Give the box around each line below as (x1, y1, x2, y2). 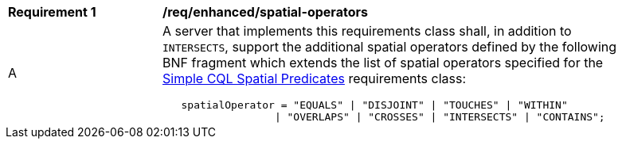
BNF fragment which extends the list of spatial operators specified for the (162, 55, 604, 71)
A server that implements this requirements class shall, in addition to (162, 23, 572, 39)
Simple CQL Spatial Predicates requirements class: (162, 71, 467, 86)
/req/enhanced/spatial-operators (162, 4, 368, 20)
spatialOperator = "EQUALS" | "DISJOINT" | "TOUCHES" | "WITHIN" (181, 99, 568, 111)
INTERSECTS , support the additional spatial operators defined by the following (162, 39, 617, 55)
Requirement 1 (8, 4, 96, 20)
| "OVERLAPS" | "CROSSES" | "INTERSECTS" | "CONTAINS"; (274, 111, 605, 123)
